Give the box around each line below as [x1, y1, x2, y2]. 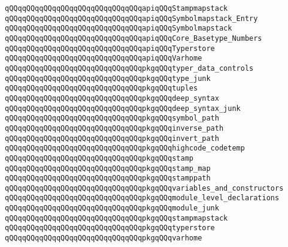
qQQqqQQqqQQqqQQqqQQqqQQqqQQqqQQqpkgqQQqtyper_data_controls [5, 64, 254, 73]
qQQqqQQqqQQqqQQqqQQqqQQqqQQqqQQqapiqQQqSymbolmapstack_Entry [5, 14, 258, 23]
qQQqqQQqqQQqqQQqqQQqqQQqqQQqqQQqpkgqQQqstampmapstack [5, 213, 228, 222]
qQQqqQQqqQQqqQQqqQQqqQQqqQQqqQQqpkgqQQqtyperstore [5, 224, 215, 233]
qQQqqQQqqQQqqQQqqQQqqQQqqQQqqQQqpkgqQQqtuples [5, 84, 198, 93]
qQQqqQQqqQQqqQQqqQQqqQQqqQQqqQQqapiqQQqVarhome [5, 54, 202, 63]
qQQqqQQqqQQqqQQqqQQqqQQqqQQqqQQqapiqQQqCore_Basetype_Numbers [5, 34, 262, 43]
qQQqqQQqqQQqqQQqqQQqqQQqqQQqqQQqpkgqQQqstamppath [5, 174, 211, 183]
